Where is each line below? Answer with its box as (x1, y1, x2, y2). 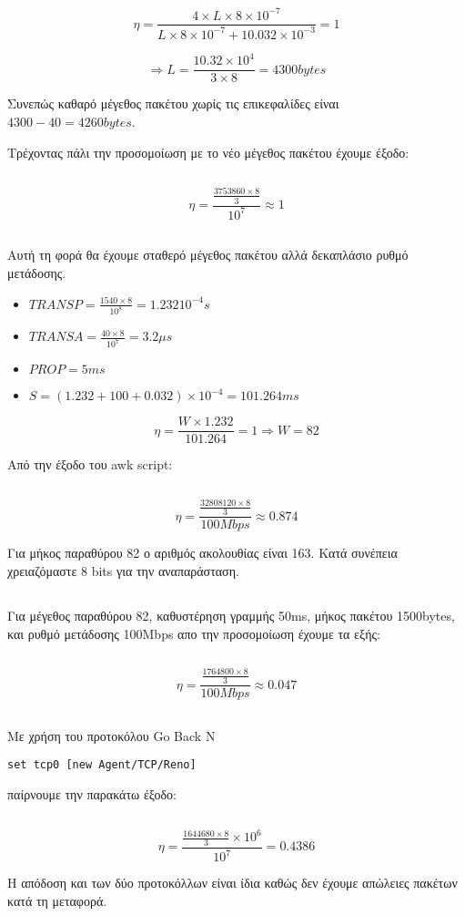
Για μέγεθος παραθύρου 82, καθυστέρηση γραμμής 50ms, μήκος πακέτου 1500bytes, (7, 605, 455, 624)
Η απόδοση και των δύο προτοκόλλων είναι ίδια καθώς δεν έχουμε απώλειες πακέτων (7, 873, 458, 892)
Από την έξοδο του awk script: (7, 455, 173, 474)
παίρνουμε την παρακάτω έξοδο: (7, 785, 177, 804)
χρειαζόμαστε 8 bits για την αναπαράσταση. (7, 561, 239, 580)
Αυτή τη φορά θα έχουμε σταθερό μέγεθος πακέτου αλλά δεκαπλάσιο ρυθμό (7, 245, 409, 264)
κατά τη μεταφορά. (7, 891, 107, 910)
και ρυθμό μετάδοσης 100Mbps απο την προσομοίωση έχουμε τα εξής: (7, 623, 380, 643)
